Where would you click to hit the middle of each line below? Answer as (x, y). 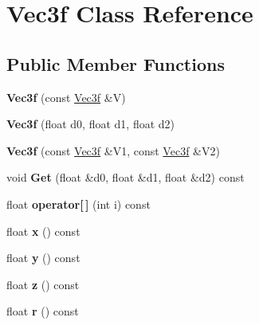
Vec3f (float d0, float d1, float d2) (91, 124)
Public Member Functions (116, 63)
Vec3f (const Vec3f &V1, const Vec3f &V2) (113, 150)
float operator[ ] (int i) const (78, 204)
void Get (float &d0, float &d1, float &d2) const (126, 177)
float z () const (43, 284)
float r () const (43, 311)
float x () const (43, 231)
